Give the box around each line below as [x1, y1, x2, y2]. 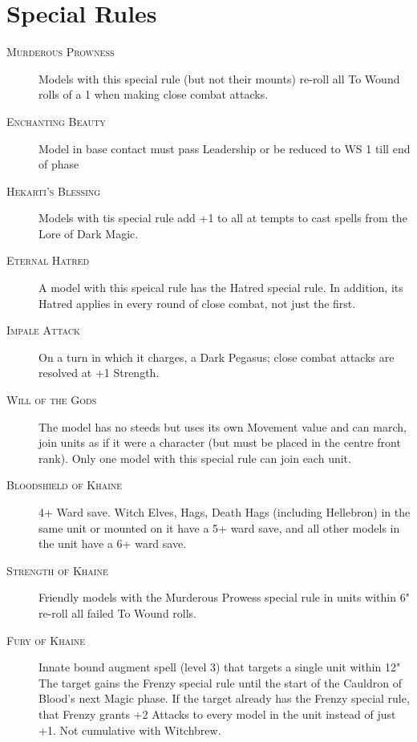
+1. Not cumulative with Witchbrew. [38, 721, 221, 738]
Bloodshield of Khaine [6, 476, 123, 493]
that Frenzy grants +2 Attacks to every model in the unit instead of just [38, 705, 396, 722]
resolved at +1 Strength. [38, 364, 160, 381]
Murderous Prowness [6, 43, 115, 60]
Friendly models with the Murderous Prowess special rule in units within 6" [38, 589, 410, 606]
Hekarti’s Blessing [6, 182, 101, 199]
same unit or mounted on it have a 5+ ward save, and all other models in [38, 519, 400, 536]
